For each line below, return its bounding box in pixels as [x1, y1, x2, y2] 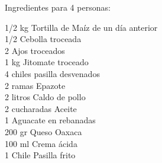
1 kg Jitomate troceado [5, 56, 89, 68]
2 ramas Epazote [5, 79, 66, 91]
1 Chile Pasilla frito [5, 149, 76, 161]
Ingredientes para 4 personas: [5, 1, 111, 13]
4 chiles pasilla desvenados [5, 67, 100, 79]
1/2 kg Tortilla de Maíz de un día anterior [5, 21, 158, 33]
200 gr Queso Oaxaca [5, 125, 82, 138]
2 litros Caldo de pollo [5, 91, 86, 103]
